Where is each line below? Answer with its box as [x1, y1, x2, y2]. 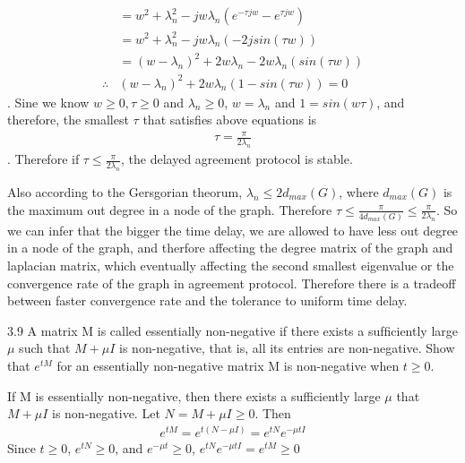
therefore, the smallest [7, 110, 129, 129]
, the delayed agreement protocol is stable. [121, 150, 353, 168]
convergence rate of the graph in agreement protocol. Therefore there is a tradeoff [7, 273, 456, 292]
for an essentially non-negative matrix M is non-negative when [56, 356, 400, 374]
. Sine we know [7, 92, 90, 111]
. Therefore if [7, 150, 80, 168]
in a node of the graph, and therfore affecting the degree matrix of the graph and [7, 238, 453, 257]
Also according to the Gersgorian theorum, [7, 182, 243, 201]
